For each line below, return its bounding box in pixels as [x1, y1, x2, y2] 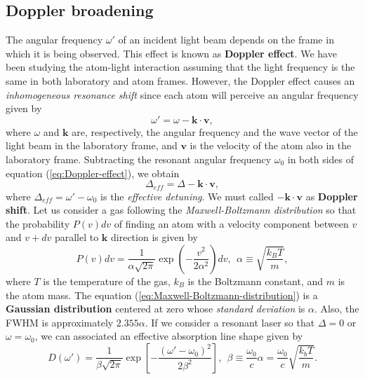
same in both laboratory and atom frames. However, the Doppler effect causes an [6, 73, 355, 88]
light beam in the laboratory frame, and [6, 138, 178, 153]
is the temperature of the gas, [43, 273, 171, 288]
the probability [6, 216, 70, 230]
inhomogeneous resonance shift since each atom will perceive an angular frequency [6, 87, 359, 102]
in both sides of [287, 151, 354, 166]
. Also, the [314, 301, 359, 316]
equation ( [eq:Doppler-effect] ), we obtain [6, 165, 180, 180]
